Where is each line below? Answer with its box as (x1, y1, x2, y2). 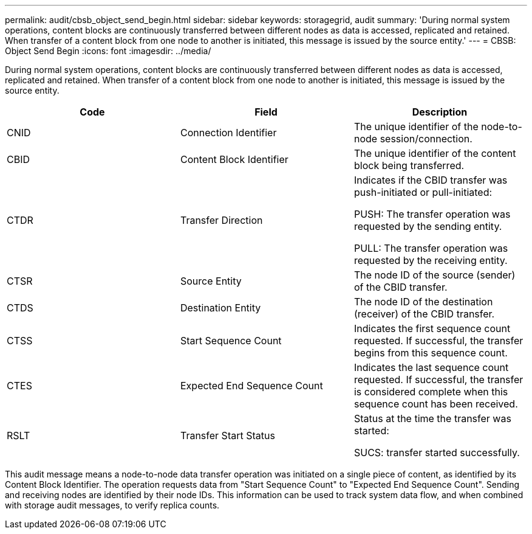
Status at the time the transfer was (353, 412, 511, 425)
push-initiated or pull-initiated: (353, 186, 493, 198)
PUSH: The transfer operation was (353, 208, 511, 220)
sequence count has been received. (353, 398, 518, 410)
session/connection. (380, 133, 472, 145)
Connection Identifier (180, 127, 277, 139)
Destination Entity (180, 302, 261, 314)
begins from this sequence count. (353, 347, 508, 359)
